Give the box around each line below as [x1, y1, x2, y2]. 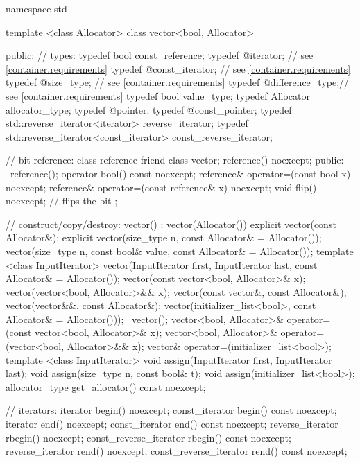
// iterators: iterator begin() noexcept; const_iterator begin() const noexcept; [6, 403, 337, 417]
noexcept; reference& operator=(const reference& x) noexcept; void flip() [6, 180, 317, 194]
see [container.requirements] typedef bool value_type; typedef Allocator [6, 88, 311, 103]
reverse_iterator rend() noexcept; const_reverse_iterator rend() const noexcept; [6, 444, 348, 458]
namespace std [6, 1, 67, 15]
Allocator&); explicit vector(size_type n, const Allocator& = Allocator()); [6, 230, 322, 245]
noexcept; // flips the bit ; [6, 193, 118, 208]
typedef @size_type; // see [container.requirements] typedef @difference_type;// [6, 75, 350, 89]
